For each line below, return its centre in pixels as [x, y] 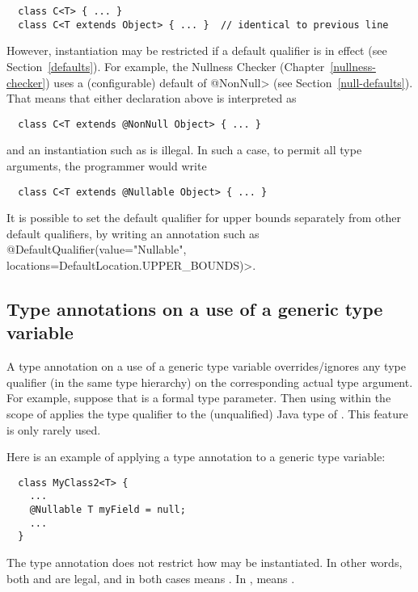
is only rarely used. [54, 429]
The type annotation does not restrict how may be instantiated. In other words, [205, 562]
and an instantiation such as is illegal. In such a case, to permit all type [184, 150]
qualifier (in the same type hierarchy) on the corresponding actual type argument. [210, 382]
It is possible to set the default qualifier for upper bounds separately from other [204, 218]
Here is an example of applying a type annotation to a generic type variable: [196, 457]
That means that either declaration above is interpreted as [152, 98]
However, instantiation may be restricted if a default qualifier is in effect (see [197, 50]
